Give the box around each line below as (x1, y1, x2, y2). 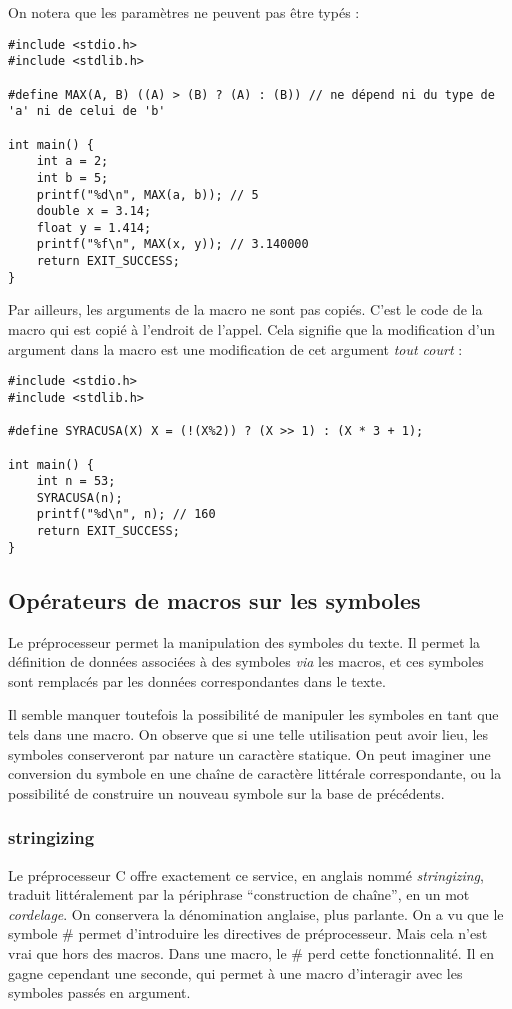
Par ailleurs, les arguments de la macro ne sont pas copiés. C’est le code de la (8, 299, 483, 320)
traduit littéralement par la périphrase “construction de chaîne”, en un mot (8, 884, 470, 905)
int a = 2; (36, 154, 109, 169)
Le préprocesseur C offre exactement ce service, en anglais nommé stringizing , (8, 864, 484, 885)
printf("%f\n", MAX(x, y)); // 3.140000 (36, 237, 309, 252)
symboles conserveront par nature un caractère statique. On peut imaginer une (8, 743, 491, 764)
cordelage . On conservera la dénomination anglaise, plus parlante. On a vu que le (8, 903, 504, 924)
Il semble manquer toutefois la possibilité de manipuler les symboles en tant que (8, 704, 499, 725)
